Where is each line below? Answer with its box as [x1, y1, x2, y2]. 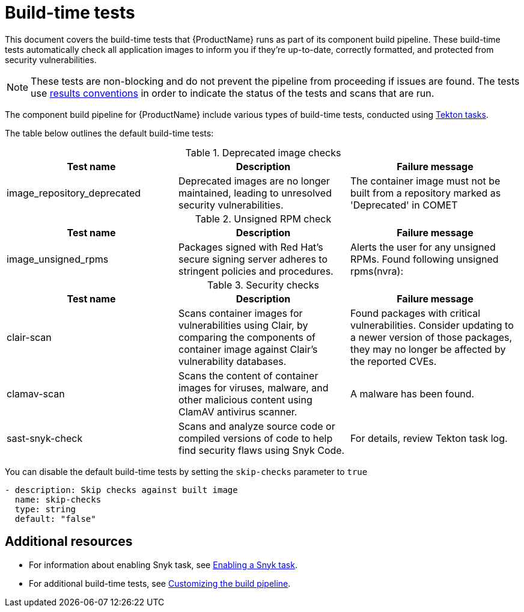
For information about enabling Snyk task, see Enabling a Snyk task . [29, 559, 297, 570]
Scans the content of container [178, 369, 318, 382]
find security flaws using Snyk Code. [178, 444, 345, 456]
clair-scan [7, 331, 52, 343]
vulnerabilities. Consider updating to [350, 319, 514, 331]
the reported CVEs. [350, 355, 437, 367]
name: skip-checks [14, 494, 102, 504]
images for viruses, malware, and [178, 381, 329, 394]
